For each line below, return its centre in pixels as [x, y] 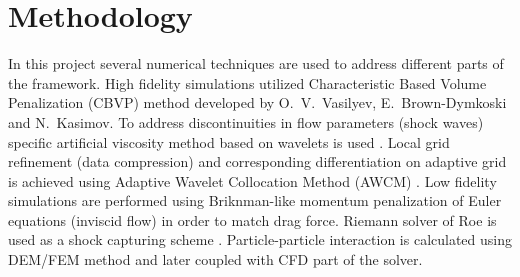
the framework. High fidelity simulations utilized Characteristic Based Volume [247, 82]
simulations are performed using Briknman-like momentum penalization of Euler [255, 200]
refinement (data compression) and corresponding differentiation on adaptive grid [257, 161]
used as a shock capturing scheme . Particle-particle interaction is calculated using [260, 239]
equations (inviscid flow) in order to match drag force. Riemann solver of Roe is [252, 219]
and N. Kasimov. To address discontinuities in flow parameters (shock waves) [246, 121]
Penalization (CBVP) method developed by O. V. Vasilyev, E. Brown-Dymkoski [257, 102]
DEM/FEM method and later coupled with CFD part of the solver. [215, 259]
